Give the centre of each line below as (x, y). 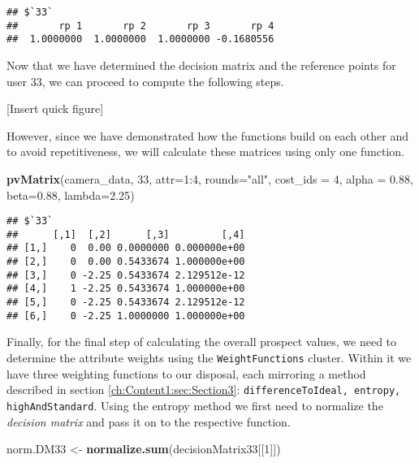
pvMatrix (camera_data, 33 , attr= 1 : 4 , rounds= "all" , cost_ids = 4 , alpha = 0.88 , (210, 178)
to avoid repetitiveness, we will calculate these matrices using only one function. (206, 151)
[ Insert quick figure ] (55, 108)
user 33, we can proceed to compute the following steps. (145, 81)
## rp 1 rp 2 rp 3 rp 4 (140, 26)
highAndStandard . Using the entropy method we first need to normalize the (195, 405)
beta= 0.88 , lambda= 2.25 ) (71, 195)
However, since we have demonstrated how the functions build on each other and (207, 135)
